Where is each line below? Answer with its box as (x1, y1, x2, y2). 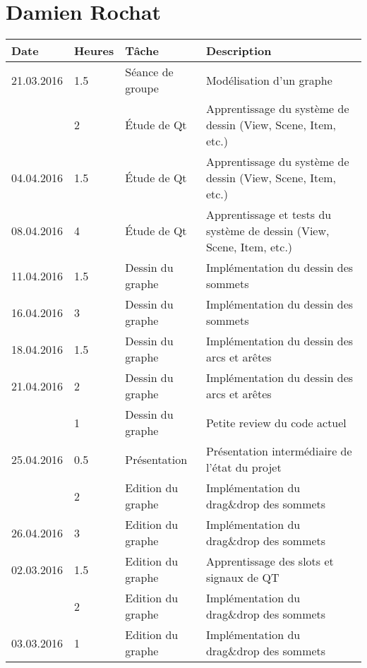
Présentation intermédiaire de (205, 443, 352, 460)
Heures (73, 42, 114, 59)
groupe (125, 80, 159, 97)
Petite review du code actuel (205, 414, 347, 431)
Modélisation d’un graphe (205, 71, 332, 88)
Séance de (125, 64, 174, 80)
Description (205, 42, 272, 59)
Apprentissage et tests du (205, 206, 332, 223)
